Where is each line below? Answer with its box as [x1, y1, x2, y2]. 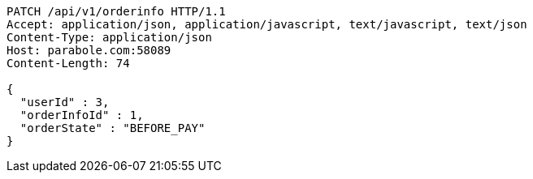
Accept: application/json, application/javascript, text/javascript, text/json [6, 18, 527, 31]
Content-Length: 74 [6, 57, 130, 70]
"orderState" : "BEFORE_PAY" [19, 121, 206, 134]
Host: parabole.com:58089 [6, 44, 171, 57]
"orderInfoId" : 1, [19, 109, 144, 121]
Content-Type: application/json [6, 31, 212, 44]
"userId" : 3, [19, 96, 110, 109]
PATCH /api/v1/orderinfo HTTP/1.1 [6, 5, 226, 18]
